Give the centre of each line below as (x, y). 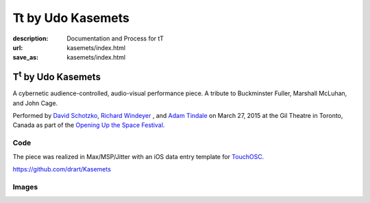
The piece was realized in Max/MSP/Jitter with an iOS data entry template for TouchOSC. (138, 156)
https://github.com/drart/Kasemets (62, 169)
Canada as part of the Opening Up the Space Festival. (89, 125)
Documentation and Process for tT (115, 38)
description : (30, 38)
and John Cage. (35, 103)
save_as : (26, 58)
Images (25, 187)
